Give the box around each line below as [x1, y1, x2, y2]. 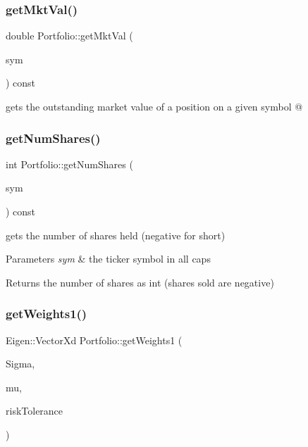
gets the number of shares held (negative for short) [6, 227, 226, 242]
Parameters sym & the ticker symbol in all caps [6, 251, 211, 266]
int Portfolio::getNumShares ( [6, 156, 133, 171]
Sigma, [6, 356, 35, 371]
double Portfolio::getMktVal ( [6, 28, 133, 43]
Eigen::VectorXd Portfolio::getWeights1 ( [6, 332, 183, 347]
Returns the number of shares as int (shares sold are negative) [6, 275, 274, 289]
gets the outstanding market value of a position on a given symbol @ [6, 99, 303, 113]
